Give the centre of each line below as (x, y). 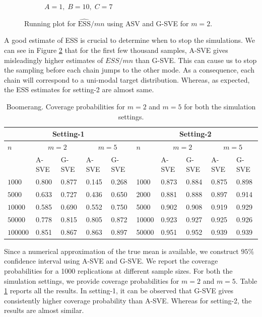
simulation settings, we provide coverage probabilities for (92, 280)
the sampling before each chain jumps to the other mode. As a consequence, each (129, 70)
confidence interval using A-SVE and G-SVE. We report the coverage (111, 261)
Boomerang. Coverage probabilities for (66, 106)
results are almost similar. (44, 310)
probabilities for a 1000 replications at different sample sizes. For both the (118, 270)
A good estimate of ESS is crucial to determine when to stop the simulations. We (130, 40)
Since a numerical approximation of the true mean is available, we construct (121, 251)
